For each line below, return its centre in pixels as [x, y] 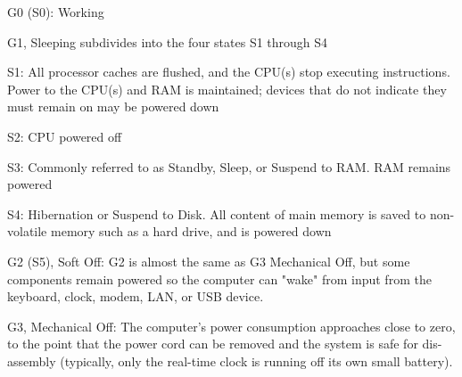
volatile [27, 231]
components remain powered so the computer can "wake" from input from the [219, 279]
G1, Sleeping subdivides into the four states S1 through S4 [168, 41]
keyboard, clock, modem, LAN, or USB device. [136, 296]
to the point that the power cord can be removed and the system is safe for [213, 344]
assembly [32, 361]
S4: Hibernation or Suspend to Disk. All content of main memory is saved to [217, 213]
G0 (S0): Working [56, 12]
